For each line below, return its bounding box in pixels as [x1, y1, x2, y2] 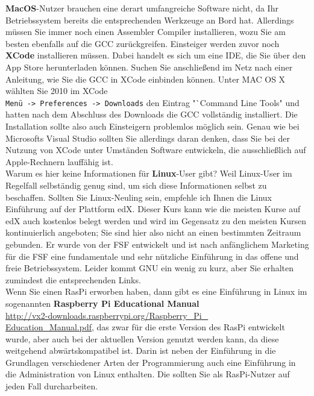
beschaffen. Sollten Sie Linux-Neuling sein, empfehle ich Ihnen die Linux [5, 190, 272, 203]
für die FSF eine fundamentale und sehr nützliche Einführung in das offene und [5, 250, 299, 262]
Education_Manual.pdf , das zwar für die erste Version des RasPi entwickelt [5, 321, 285, 333]
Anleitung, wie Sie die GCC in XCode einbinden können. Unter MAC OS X [5, 72, 286, 85]
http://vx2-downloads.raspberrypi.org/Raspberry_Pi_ [5, 309, 209, 321]
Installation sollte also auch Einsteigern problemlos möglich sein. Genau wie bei [5, 120, 300, 132]
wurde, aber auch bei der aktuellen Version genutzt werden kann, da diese [5, 332, 279, 345]
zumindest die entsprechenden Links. [5, 273, 141, 286]
